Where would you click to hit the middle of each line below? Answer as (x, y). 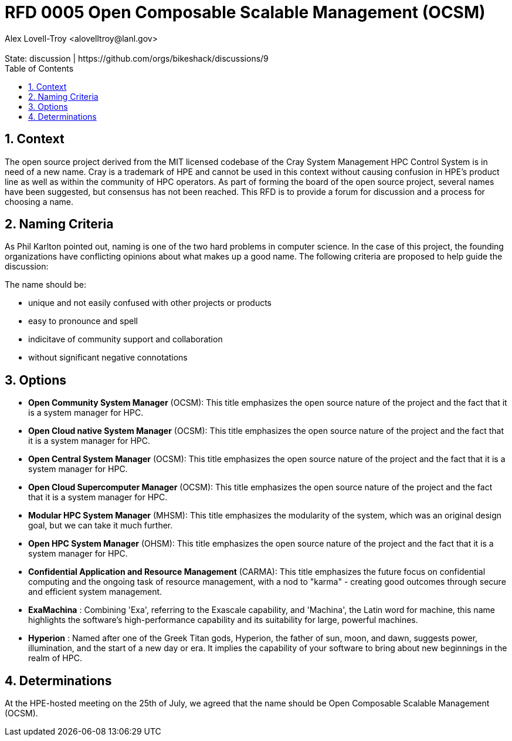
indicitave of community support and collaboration (126, 339)
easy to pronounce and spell (83, 321)
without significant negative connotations (108, 358)
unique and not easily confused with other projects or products (150, 303)
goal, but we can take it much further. (101, 526)
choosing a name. (39, 201)
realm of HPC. (55, 658)
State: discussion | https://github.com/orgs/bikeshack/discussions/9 (137, 58)
